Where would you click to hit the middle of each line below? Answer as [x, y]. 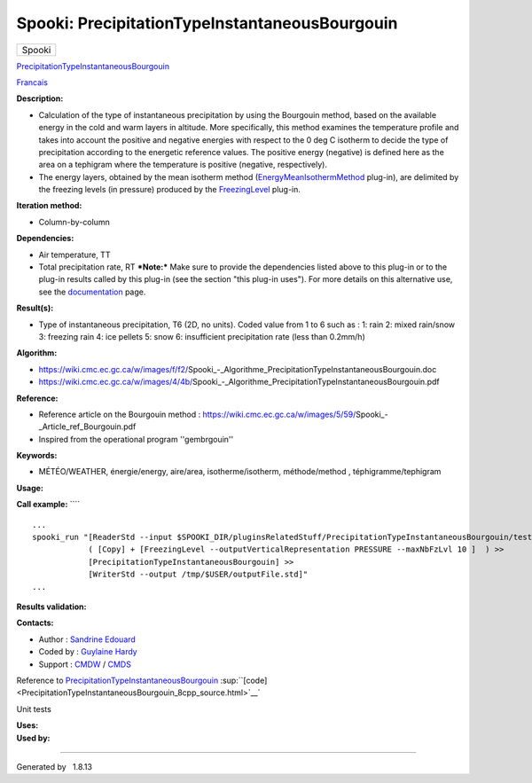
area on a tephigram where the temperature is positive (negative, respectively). [183, 165]
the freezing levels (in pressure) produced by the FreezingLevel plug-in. [170, 190]
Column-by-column [74, 222]
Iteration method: [49, 206]
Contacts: [35, 623]
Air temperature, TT [74, 254]
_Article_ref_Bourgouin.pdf [87, 427]
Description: [40, 98]
